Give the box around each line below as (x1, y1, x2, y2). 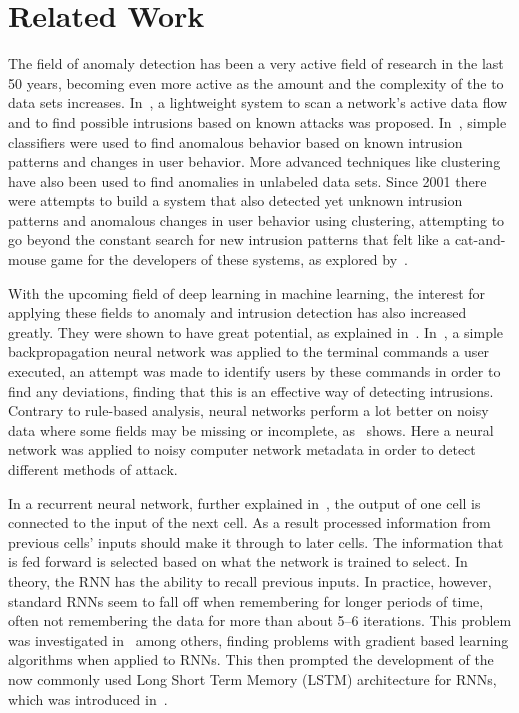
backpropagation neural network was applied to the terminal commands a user (8, 341, 490, 362)
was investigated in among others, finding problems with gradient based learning (8, 629, 509, 650)
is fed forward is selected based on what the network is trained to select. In (8, 551, 468, 572)
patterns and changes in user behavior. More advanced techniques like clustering (8, 151, 501, 172)
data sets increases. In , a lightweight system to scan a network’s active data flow (8, 92, 508, 113)
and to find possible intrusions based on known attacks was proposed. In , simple (8, 111, 507, 132)
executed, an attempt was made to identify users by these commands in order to (8, 361, 501, 382)
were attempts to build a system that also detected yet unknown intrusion (8, 190, 463, 211)
